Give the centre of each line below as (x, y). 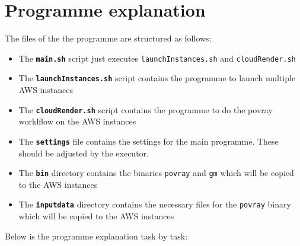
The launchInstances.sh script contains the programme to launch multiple (157, 78)
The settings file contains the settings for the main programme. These (149, 141)
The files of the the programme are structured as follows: (108, 38)
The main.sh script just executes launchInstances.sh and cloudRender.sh (157, 58)
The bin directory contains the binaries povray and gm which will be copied (156, 173)
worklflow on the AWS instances (77, 121)
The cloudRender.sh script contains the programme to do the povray (146, 109)
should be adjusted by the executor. (84, 153)
